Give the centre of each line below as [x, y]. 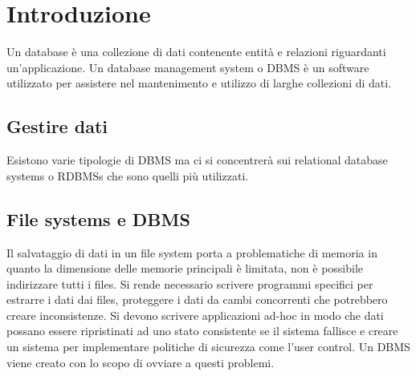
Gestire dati [57, 126]
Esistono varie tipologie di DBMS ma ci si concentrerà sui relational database [197, 160]
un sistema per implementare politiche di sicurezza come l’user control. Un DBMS [208, 347]
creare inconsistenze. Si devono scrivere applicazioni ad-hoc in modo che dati [195, 315]
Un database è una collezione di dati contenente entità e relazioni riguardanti [196, 52]
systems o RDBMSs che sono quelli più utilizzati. [128, 175]
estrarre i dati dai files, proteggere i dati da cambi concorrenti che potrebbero [197, 299]
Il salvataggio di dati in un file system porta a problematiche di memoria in [192, 252]
